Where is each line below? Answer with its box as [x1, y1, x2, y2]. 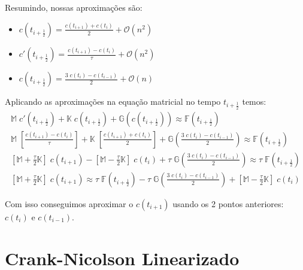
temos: [242, 95, 266, 108]
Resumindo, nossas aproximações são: [5, 1, 143, 13]
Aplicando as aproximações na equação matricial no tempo [5, 95, 221, 108]
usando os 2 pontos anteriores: [172, 197, 284, 210]
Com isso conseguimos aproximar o [5, 197, 134, 210]
